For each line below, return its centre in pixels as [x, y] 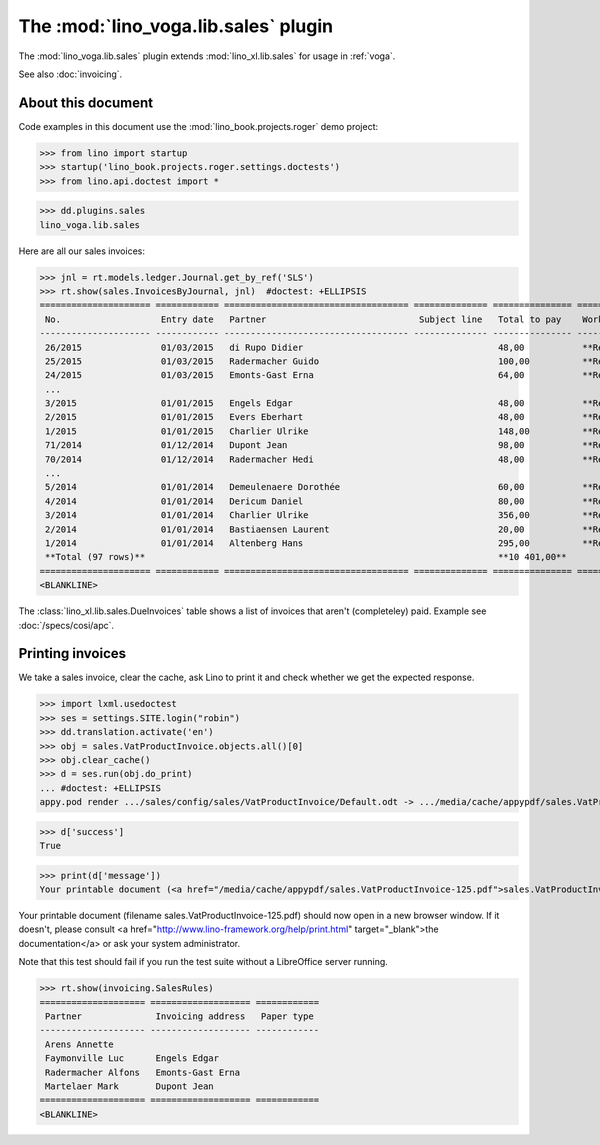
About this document [86, 102]
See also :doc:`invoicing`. [70, 74]
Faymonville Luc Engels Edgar [132, 1058]
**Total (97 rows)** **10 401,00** [306, 557]
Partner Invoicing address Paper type [179, 1016]
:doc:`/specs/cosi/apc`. [66, 625]
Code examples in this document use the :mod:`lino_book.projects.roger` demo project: [198, 126]
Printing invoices [72, 653]
